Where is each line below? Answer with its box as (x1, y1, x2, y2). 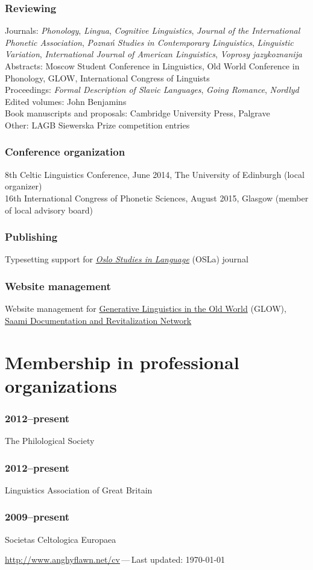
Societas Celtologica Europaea (5, 533, 116, 545)
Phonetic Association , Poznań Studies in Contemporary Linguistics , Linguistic (5, 36, 294, 48)
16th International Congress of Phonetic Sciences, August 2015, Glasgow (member (5, 191, 309, 204)
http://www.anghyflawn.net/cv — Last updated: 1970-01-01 (5, 553, 226, 566)
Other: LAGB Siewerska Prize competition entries (5, 118, 190, 131)
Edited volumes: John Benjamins (5, 95, 127, 107)
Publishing (5, 229, 58, 244)
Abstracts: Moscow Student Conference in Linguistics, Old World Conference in (5, 60, 300, 72)
